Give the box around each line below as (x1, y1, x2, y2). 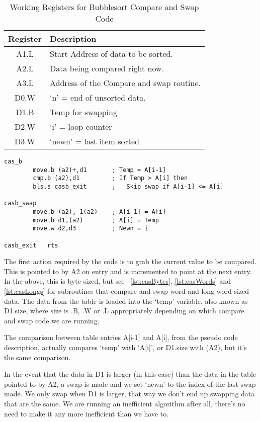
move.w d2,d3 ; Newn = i (33, 225, 148, 232)
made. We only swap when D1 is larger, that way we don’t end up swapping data (4, 388, 255, 399)
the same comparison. (4, 352, 71, 362)
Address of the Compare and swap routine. (49, 77, 201, 89)
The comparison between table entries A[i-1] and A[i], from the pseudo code (4, 332, 238, 343)
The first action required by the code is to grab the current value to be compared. (4, 256, 256, 267)
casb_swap (4, 200, 37, 207)
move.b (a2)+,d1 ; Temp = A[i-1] (33, 166, 166, 174)
